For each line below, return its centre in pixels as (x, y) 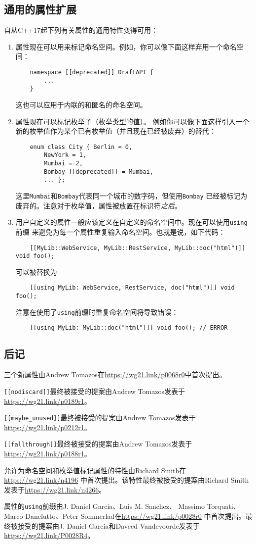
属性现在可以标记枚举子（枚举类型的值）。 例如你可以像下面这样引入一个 (132, 121)
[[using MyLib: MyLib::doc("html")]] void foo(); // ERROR (129, 328)
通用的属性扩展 (40, 9)
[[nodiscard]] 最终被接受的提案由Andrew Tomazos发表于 (94, 391)
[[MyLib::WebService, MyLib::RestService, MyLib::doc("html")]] (138, 248)
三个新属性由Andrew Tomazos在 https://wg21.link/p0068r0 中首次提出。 (115, 374)
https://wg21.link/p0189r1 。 (48, 401)
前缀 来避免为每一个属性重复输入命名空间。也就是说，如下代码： (120, 231)
